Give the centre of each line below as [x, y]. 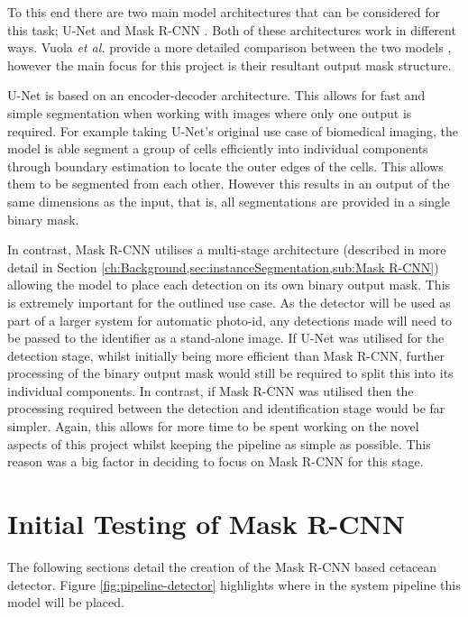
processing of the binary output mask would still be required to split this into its [230, 373]
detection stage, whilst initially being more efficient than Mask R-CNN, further [226, 355]
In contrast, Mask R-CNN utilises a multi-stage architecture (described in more [227, 249]
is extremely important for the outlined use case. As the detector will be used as [229, 302]
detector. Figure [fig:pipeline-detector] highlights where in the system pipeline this [234, 584]
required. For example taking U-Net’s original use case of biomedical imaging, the [233, 130]
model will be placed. [66, 602]
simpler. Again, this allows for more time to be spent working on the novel [213, 426]
